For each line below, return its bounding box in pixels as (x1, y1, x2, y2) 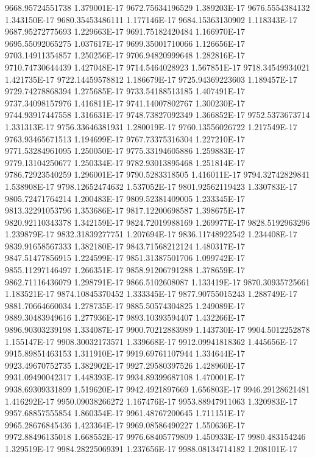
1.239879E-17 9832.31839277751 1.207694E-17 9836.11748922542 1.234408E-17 (5, 228, 297, 240)
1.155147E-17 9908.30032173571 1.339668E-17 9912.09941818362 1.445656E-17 (5, 335, 297, 347)
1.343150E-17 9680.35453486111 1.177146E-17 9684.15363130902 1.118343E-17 (5, 13, 297, 26)
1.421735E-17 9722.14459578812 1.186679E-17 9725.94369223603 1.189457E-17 (5, 72, 297, 85)
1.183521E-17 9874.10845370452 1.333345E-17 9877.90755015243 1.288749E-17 (5, 287, 297, 300)
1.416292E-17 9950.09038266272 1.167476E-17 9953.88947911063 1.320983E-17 (5, 394, 297, 407)
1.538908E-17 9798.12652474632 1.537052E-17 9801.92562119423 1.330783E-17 (5, 180, 297, 192)
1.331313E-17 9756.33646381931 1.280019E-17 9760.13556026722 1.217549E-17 (5, 120, 297, 133)
